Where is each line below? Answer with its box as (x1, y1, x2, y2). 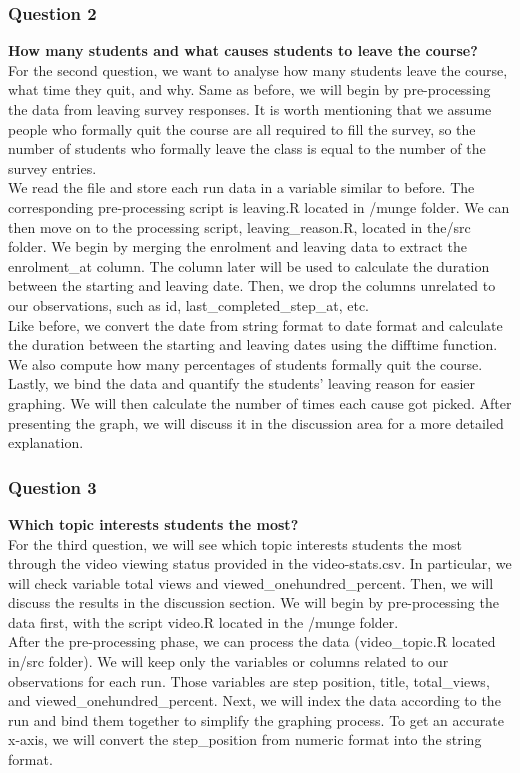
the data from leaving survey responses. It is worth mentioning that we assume (8, 99, 492, 119)
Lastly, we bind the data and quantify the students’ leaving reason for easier (8, 373, 475, 394)
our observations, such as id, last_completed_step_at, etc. (8, 294, 370, 315)
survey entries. (8, 157, 97, 178)
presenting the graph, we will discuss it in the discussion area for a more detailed (8, 412, 504, 433)
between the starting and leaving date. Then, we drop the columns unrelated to (8, 275, 496, 296)
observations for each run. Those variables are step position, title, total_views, (8, 670, 490, 691)
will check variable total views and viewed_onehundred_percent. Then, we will (8, 572, 494, 593)
